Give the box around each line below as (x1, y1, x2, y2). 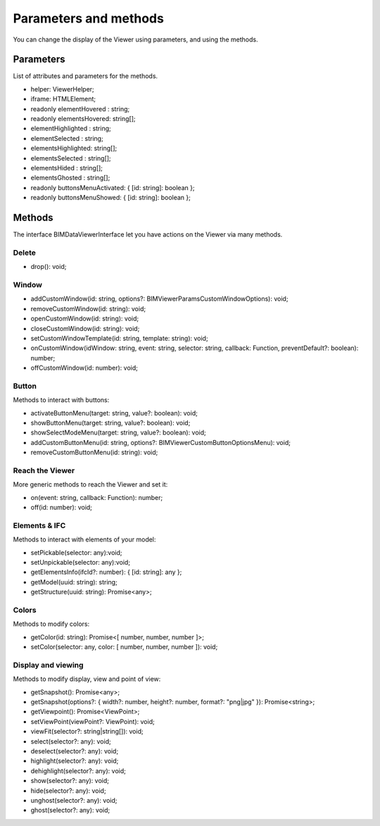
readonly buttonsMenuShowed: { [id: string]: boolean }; (30, 194, 191, 202)
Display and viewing (13, 660, 84, 670)
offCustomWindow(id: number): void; (30, 363, 139, 373)
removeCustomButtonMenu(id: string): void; (30, 448, 158, 457)
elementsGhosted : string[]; (30, 173, 110, 182)
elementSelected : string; (30, 134, 103, 142)
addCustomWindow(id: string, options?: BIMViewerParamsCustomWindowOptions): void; (30, 294, 289, 303)
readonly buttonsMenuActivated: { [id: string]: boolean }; (30, 183, 195, 192)
